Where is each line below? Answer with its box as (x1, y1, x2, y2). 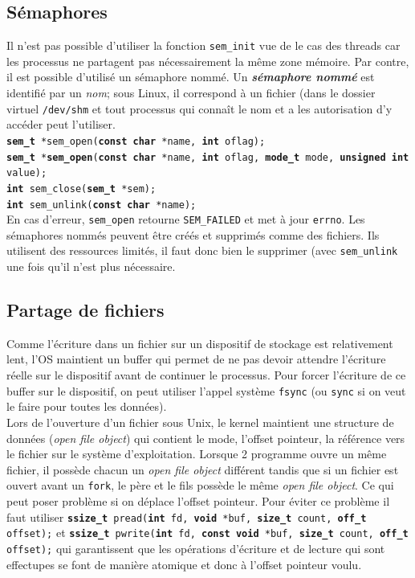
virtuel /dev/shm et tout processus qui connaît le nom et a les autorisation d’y (6, 100, 393, 117)
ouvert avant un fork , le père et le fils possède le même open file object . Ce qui (6, 477, 394, 494)
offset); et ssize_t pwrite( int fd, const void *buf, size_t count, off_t (6, 524, 409, 541)
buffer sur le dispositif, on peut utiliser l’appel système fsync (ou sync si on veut (6, 382, 406, 399)
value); (6, 167, 47, 179)
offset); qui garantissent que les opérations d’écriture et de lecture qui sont (6, 539, 385, 556)
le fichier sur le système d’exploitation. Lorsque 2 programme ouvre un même (6, 445, 387, 462)
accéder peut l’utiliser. (6, 116, 116, 133)
